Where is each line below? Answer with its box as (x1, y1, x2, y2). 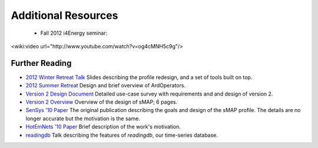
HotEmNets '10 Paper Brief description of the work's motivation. (25, 123, 181, 130)
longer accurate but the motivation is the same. (25, 115, 141, 122)
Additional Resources (11, 9, 118, 22)
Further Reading (11, 58, 72, 68)
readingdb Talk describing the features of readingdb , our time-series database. (25, 131, 218, 139)
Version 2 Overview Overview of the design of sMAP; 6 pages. (25, 98, 178, 106)
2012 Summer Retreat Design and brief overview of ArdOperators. (25, 82, 185, 89)
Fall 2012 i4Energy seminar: (40, 29, 108, 37)
